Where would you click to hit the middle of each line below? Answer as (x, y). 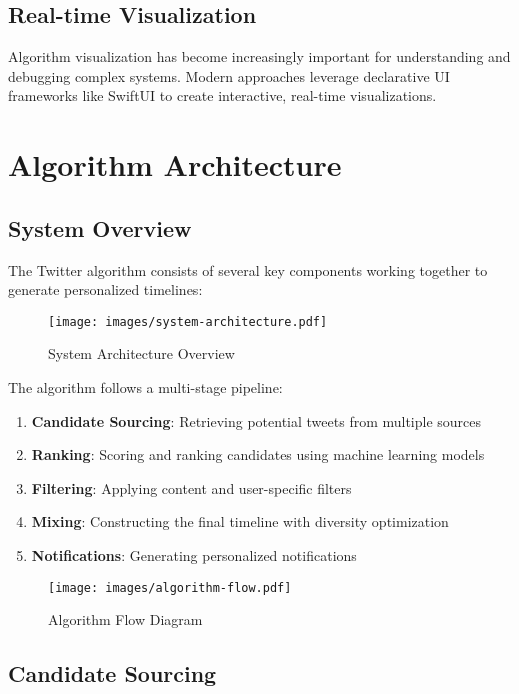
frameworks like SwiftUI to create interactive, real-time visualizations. (222, 95)
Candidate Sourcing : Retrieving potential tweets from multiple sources (256, 420)
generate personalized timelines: (105, 289)
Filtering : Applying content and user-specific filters (191, 487)
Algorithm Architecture (175, 164)
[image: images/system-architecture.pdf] (188, 321)
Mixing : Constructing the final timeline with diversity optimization (240, 521)
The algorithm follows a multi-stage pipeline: (145, 387)
